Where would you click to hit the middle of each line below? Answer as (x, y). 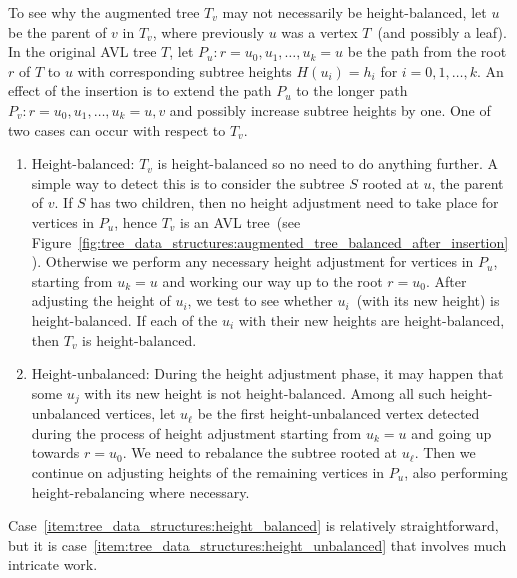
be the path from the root (427, 51)
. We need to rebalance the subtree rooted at (260, 452)
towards (55, 452)
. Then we (445, 452)
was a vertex (319, 31)
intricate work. (53, 564)
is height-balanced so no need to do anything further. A (328, 163)
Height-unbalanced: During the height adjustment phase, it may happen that (267, 373)
